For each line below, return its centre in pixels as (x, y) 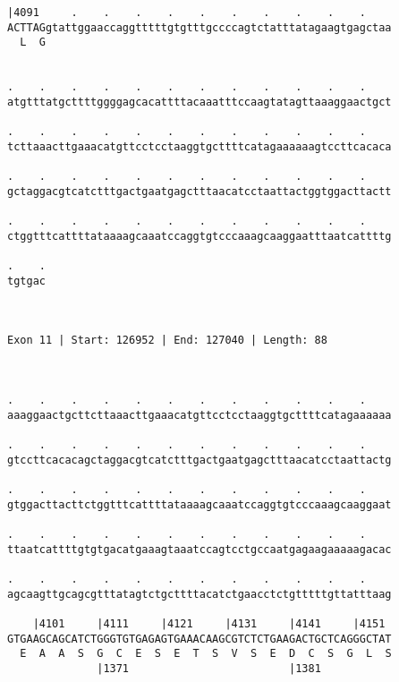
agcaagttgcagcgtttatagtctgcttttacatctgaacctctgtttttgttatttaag (199, 594)
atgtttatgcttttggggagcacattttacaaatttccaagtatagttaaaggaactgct (199, 102)
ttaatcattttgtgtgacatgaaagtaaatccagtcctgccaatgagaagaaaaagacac (199, 549)
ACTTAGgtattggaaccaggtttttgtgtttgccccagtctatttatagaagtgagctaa (199, 27)
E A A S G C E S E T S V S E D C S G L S (206, 654)
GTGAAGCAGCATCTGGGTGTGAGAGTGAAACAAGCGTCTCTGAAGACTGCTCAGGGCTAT (199, 639)
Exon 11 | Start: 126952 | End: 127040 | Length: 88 (167, 341)
